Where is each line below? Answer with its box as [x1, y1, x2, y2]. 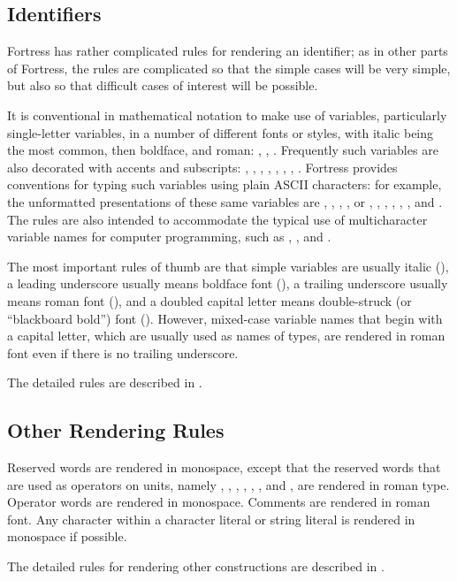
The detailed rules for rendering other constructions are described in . [7, 557, 385, 576]
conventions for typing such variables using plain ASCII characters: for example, [7, 175, 442, 194]
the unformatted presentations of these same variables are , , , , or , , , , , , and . [7, 192, 443, 210]
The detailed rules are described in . [7, 373, 202, 392]
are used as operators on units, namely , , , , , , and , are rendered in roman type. [7, 475, 450, 493]
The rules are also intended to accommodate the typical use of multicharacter [7, 210, 428, 228]
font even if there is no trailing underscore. [7, 343, 239, 362]
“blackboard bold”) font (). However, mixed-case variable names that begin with [7, 309, 443, 327]
